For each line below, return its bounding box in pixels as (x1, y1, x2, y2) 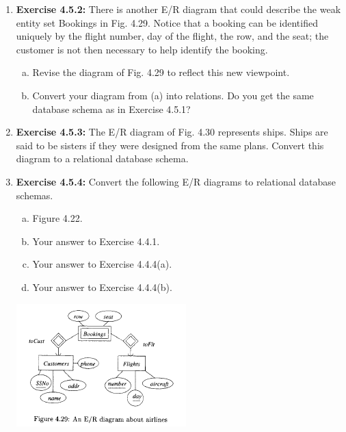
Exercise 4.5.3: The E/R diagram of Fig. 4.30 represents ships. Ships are (16, 125, 328, 139)
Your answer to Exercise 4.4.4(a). (32, 257, 172, 271)
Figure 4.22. (32, 211, 83, 225)
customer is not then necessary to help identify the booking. (16, 42, 268, 56)
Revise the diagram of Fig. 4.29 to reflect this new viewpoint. (32, 65, 290, 79)
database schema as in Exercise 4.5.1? (32, 101, 191, 116)
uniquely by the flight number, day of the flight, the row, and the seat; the (16, 29, 329, 43)
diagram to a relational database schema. (16, 151, 189, 166)
